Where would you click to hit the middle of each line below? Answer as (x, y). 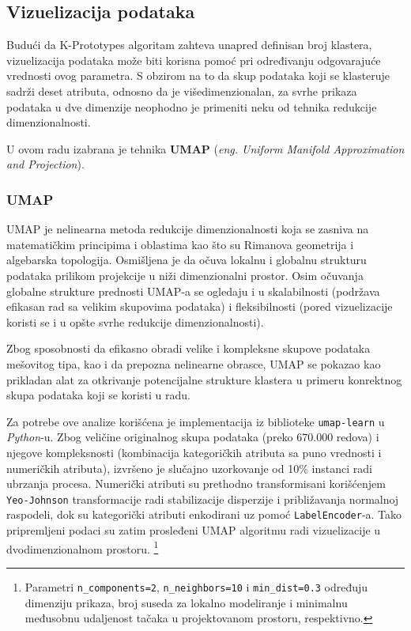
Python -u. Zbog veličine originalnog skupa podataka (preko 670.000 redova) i (193, 437)
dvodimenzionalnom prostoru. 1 (83, 547)
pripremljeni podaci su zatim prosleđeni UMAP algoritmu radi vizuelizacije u (194, 530)
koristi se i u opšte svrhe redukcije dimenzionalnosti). (135, 321)
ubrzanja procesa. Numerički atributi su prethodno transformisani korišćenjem (196, 484)
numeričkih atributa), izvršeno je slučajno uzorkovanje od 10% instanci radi (189, 468)
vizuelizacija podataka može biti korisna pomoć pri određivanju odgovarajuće (194, 60)
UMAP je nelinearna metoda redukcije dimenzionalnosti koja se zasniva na (188, 229)
